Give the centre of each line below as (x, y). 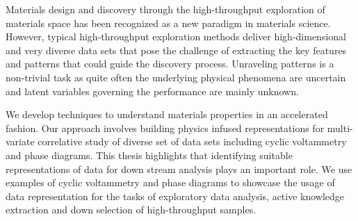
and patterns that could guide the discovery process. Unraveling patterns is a (170, 64)
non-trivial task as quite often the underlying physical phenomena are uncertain (176, 77)
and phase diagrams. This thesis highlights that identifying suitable (149, 155)
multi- (340, 128)
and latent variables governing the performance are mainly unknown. (152, 91)
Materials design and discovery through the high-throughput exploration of (165, 9)
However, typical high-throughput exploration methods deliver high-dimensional (176, 36)
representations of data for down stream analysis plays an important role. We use (179, 169)
